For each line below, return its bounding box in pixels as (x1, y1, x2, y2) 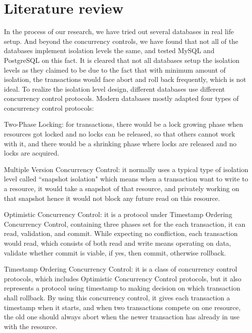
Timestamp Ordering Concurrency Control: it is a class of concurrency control (4, 264, 237, 274)
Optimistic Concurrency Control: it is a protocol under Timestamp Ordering (4, 209, 233, 219)
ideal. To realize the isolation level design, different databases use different (4, 83, 225, 94)
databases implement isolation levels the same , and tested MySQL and (4, 45, 215, 56)
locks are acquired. (4, 148, 59, 158)
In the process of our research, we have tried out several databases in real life (4, 26, 234, 37)
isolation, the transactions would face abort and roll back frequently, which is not (4, 74, 246, 84)
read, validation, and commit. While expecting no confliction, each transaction (4, 228, 238, 238)
